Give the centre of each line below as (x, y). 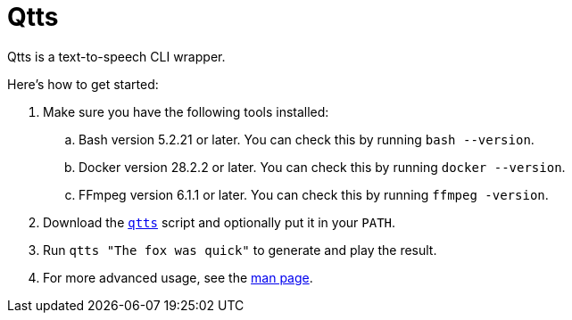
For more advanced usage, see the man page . (178, 277)
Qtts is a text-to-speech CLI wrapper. (116, 56)
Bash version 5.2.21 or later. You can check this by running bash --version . (307, 139)
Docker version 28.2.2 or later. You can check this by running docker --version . (322, 167)
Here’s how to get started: (83, 84)
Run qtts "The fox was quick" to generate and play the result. (240, 250)
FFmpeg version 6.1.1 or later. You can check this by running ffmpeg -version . (314, 194)
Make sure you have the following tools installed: (186, 111)
